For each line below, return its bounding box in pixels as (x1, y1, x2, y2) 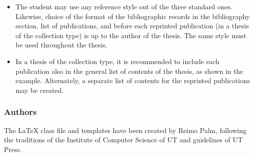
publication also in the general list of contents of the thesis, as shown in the (15, 66, 243, 76)
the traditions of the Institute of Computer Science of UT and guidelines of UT (4, 134, 243, 145)
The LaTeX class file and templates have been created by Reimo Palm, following (4, 125, 247, 135)
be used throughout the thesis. (15, 40, 108, 50)
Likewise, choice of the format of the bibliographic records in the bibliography (15, 11, 250, 21)
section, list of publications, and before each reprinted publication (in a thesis (15, 21, 249, 31)
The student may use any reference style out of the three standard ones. (15, 1, 232, 11)
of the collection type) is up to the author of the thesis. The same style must (15, 30, 247, 40)
